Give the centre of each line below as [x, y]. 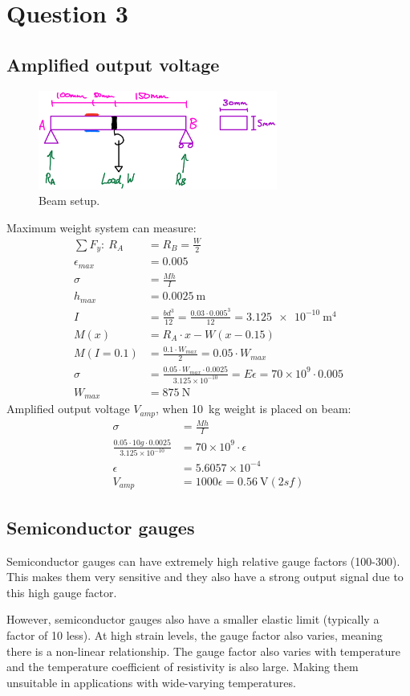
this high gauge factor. [62, 592]
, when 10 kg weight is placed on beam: [254, 409]
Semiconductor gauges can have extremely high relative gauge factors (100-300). [203, 561]
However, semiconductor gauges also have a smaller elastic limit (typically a [193, 619]
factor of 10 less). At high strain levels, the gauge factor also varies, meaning [195, 635]
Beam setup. [69, 201]
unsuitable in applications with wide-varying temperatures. [151, 682]
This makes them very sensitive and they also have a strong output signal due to [205, 577]
